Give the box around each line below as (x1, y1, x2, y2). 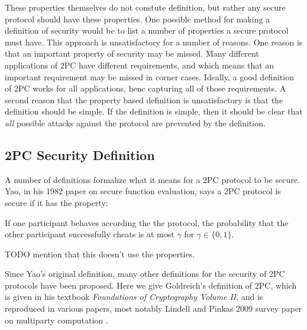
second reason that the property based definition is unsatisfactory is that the (5, 93, 283, 106)
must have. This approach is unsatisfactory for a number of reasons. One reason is (5, 35, 303, 48)
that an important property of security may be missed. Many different (5, 47, 259, 60)
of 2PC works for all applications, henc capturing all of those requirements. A (5, 82, 286, 94)
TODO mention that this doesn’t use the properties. (5, 247, 195, 260)
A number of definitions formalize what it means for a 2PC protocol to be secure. (5, 173, 300, 185)
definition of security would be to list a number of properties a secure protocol (5, 24, 289, 37)
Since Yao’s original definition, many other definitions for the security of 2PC (5, 267, 285, 280)
